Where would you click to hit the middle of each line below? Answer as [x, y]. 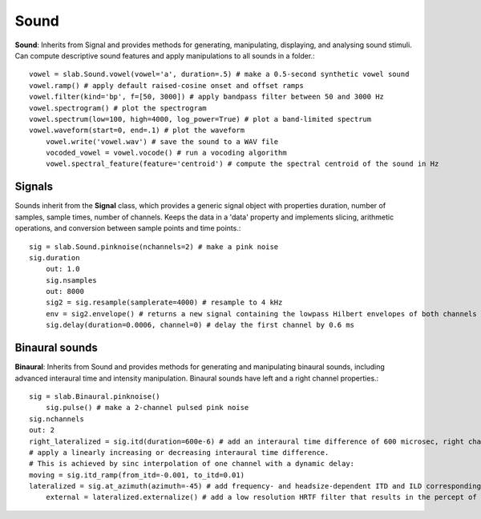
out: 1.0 [63, 269]
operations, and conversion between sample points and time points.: [128, 228]
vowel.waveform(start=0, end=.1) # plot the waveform [137, 131]
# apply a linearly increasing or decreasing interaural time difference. [179, 452]
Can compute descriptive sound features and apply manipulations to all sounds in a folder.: [165, 55]
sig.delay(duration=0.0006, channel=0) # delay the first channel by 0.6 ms [200, 325]
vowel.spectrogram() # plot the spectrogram [118, 108]
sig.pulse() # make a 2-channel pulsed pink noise [147, 408]
